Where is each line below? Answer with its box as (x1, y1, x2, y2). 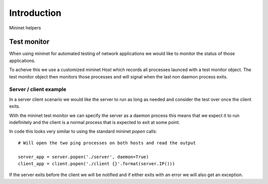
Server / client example (9, 86, 67, 93)
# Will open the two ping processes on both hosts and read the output (18, 140, 196, 146)
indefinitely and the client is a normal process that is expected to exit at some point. (9, 119, 181, 125)
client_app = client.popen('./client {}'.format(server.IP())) (18, 161, 175, 166)
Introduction (9, 7, 62, 18)
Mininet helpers (9, 25, 41, 31)
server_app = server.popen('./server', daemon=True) (18, 154, 149, 160)
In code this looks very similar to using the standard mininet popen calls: (9, 128, 157, 134)
